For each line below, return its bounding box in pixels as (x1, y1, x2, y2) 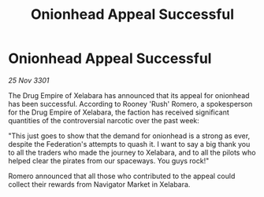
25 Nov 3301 (8, 75, 50, 85)
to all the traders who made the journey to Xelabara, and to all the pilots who (8, 148, 256, 157)
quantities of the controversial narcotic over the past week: (8, 115, 199, 125)
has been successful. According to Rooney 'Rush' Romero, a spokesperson (8, 99, 253, 108)
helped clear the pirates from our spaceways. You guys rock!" (8, 155, 210, 166)
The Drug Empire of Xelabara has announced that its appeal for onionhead (8, 90, 250, 100)
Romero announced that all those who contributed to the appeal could (8, 171, 236, 181)
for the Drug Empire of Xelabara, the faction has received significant (8, 108, 230, 117)
